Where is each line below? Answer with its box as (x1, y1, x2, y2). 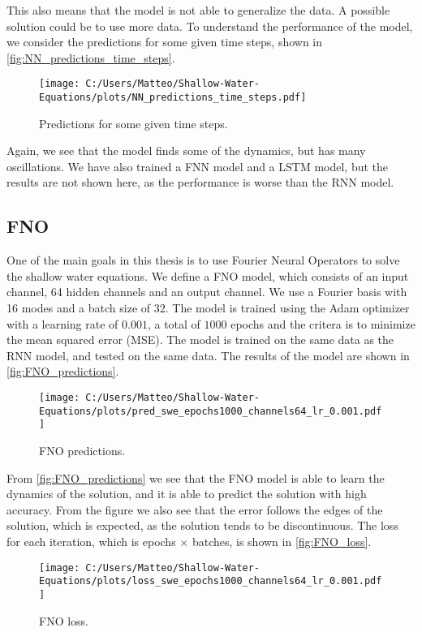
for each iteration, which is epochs (6, 532, 176, 549)
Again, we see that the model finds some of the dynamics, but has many (6, 142, 366, 159)
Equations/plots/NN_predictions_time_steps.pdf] (39, 92, 307, 104)
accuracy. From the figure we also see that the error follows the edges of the (6, 501, 383, 518)
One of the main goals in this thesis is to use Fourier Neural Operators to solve (6, 252, 400, 269)
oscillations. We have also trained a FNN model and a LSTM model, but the (6, 157, 389, 174)
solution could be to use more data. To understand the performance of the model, (6, 17, 413, 34)
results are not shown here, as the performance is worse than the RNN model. (6, 174, 394, 191)
